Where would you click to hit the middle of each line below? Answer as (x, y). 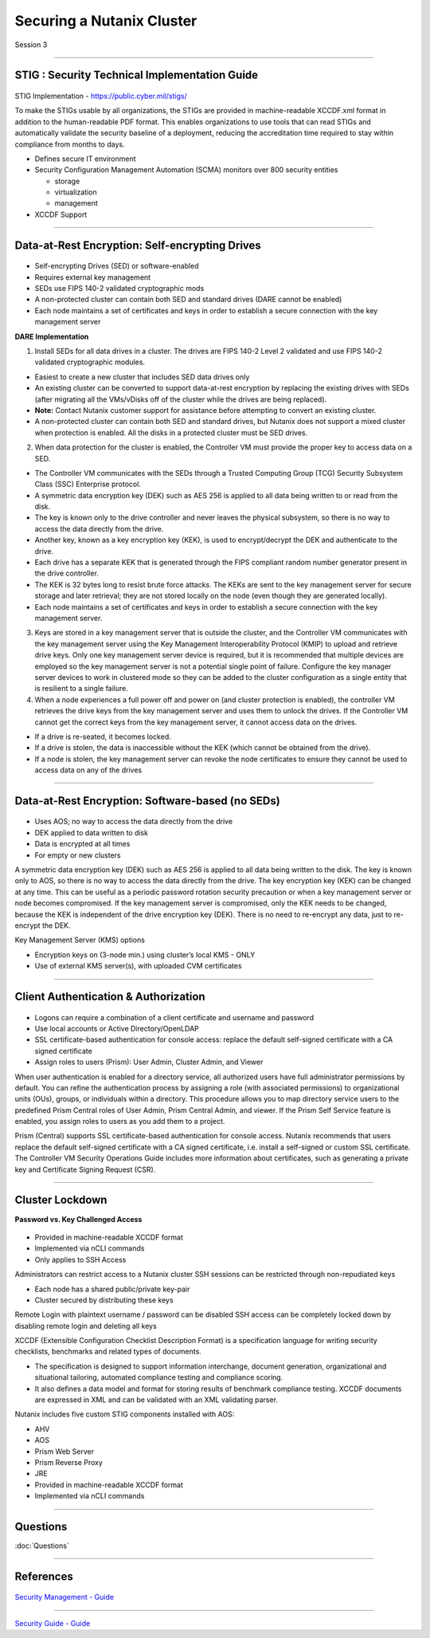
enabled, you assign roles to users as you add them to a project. (120, 1121)
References (44, 1576)
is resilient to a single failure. (82, 689)
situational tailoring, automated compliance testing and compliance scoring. (159, 1377)
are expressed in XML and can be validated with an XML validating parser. (156, 1400)
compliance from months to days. (70, 144)
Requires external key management (93, 277)
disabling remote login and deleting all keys (86, 1326)
